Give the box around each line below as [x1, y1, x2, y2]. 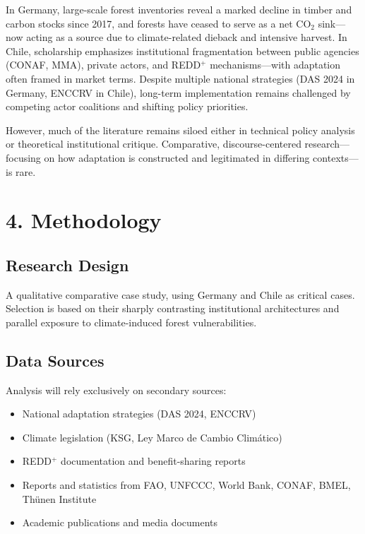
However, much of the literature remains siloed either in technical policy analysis [6, 122, 355, 137]
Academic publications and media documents [22, 515, 218, 530]
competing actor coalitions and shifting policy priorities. [6, 99, 249, 114]
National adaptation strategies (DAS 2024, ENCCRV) [22, 406, 256, 421]
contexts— [313, 150, 359, 165]
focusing [6, 150, 41, 165]
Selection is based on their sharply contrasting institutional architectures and [6, 301, 340, 316]
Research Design [6, 254, 129, 275]
